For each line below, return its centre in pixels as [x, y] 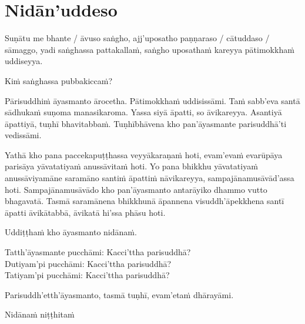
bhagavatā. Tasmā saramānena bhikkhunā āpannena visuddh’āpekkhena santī [145, 201]
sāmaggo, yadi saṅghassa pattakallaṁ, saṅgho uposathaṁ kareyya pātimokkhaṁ [150, 49]
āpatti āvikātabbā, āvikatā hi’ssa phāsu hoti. [85, 212]
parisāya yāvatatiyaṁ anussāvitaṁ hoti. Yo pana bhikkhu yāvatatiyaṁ [131, 166]
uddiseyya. [24, 61]
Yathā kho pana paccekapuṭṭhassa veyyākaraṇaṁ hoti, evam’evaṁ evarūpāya [144, 154]
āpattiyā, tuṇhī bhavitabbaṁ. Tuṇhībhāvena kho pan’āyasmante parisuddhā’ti [146, 123]
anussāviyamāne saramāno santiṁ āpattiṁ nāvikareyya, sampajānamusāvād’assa [150, 178]
